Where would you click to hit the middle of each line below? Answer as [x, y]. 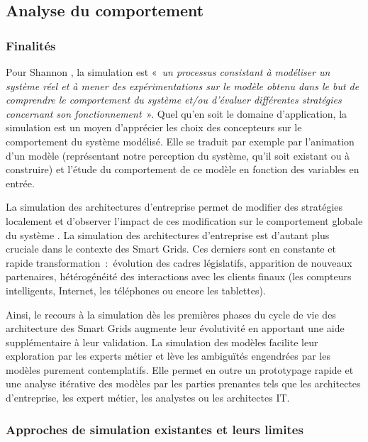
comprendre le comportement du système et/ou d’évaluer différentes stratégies [174, 100]
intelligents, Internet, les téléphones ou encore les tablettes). [136, 290]
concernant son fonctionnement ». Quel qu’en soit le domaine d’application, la [177, 113]
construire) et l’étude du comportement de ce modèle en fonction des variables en [183, 169]
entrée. [20, 183]
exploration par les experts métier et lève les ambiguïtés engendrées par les [168, 356]
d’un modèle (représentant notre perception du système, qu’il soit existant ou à [178, 155]
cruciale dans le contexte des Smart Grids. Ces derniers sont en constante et [171, 249]
